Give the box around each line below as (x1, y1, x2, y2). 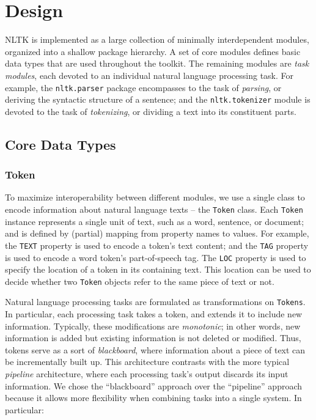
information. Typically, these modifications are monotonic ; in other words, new (5, 319, 301, 332)
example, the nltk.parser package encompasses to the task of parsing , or (5, 81, 282, 94)
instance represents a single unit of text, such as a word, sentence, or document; (5, 215, 304, 227)
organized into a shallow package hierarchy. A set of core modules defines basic (5, 45, 301, 57)
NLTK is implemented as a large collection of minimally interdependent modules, (5, 33, 309, 46)
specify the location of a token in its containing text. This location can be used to (5, 263, 311, 276)
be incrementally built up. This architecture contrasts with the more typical (5, 355, 290, 368)
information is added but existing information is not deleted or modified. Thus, (5, 331, 301, 344)
